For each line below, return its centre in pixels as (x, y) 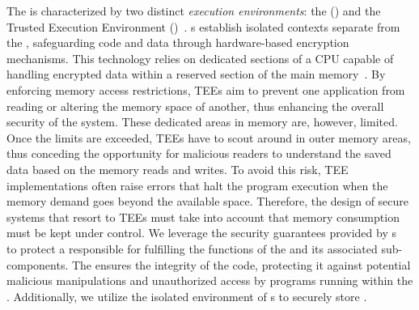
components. (38, 264)
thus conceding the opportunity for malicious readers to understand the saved (199, 153)
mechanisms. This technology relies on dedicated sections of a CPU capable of (200, 58)
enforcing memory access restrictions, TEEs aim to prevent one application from (206, 89)
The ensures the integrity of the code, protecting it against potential (241, 264)
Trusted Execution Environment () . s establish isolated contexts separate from (203, 26)
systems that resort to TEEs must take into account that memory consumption (203, 217)
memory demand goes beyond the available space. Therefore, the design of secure (208, 201)
